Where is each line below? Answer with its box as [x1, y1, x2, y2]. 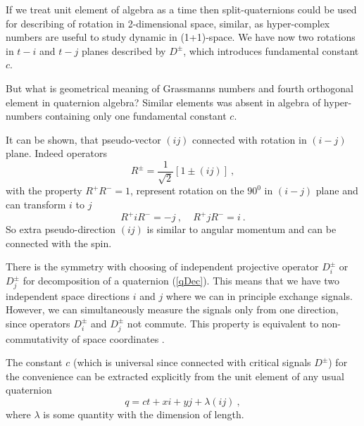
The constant [6, 355, 63, 370]
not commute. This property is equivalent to [127, 315, 319, 330]
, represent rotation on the [130, 183, 244, 198]
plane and [315, 183, 358, 198]
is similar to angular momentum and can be [146, 222, 337, 237]
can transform [6, 196, 66, 211]
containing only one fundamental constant [45, 108, 227, 123]
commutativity [6, 331, 69, 346]
